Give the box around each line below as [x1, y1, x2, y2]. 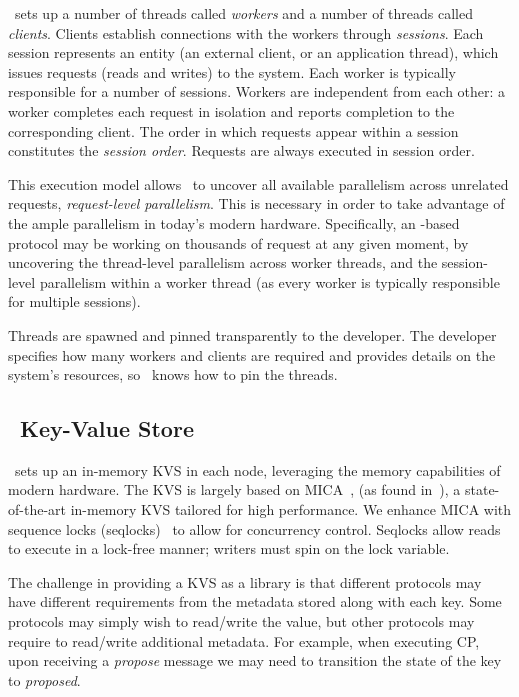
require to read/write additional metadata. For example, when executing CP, [8, 630, 480, 651]
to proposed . [8, 669, 81, 690]
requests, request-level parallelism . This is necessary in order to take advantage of [8, 193, 505, 214]
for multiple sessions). [8, 291, 141, 312]
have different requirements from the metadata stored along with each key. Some [8, 591, 502, 612]
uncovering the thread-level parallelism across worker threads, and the [8, 252, 438, 273]
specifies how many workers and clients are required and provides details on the [8, 344, 496, 365]
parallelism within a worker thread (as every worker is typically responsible [39, 271, 500, 292]
